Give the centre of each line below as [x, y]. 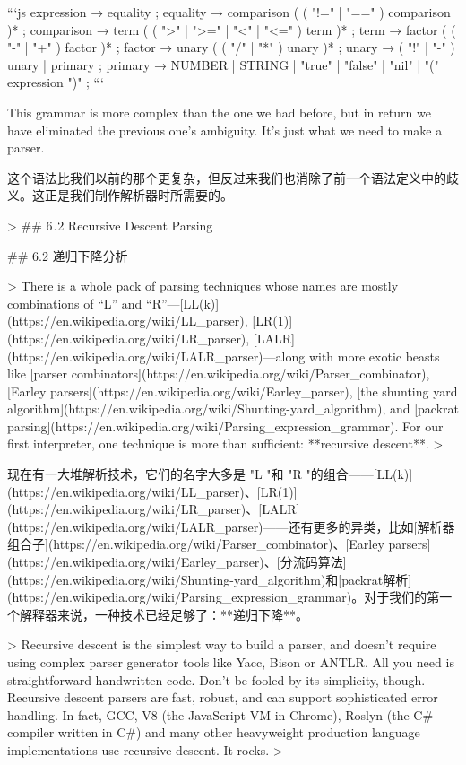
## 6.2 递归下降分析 [68, 255]
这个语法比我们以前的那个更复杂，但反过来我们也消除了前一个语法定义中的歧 [233, 177]
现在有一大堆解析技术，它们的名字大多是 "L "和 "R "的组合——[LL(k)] [210, 474]
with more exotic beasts [374, 356]
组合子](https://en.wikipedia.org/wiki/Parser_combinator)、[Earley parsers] [219, 544]
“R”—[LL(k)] [183, 303]
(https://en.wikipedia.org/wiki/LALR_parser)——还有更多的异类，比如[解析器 [231, 526]
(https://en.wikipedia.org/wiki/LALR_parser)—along [156, 356]
